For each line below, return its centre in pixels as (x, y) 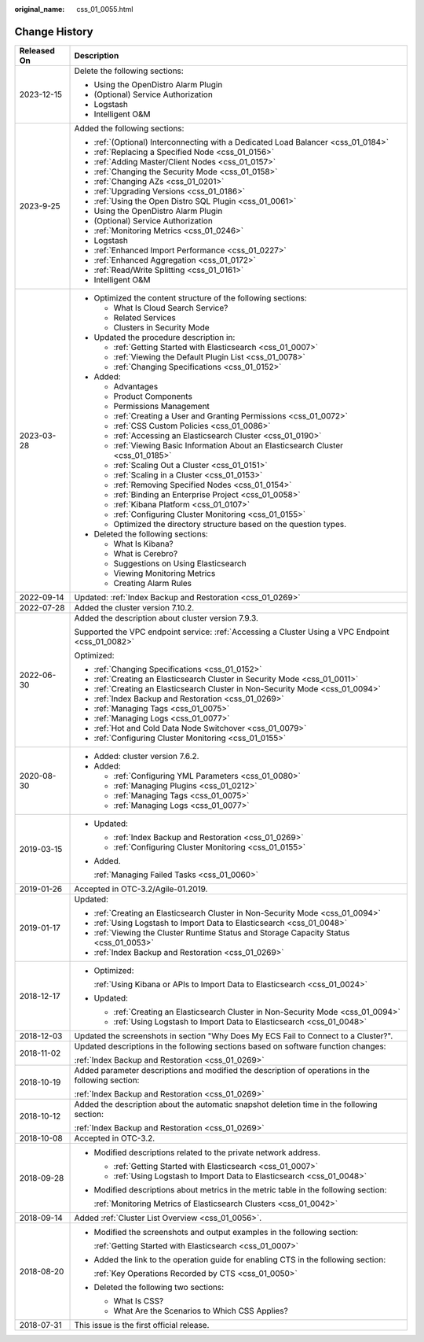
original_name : (40, 9)
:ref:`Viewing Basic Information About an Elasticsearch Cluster (228, 445)
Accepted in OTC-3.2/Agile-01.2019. (141, 889)
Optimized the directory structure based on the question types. (230, 524)
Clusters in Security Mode (161, 327)
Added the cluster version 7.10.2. (134, 607)
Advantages (136, 386)
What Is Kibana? (144, 544)
